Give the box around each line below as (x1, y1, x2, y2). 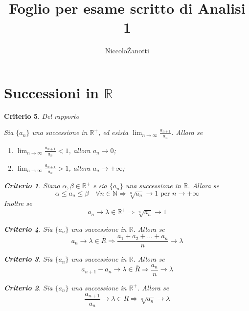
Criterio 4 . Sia (4, 223, 53, 234)
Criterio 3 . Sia (4, 254, 53, 264)
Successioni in (4, 82, 99, 102)
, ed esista (98, 127, 129, 137)
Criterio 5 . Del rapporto (4, 111, 79, 121)
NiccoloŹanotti (105, 45, 149, 56)
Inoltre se (4, 198, 32, 208)
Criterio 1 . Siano (4, 180, 60, 191)
